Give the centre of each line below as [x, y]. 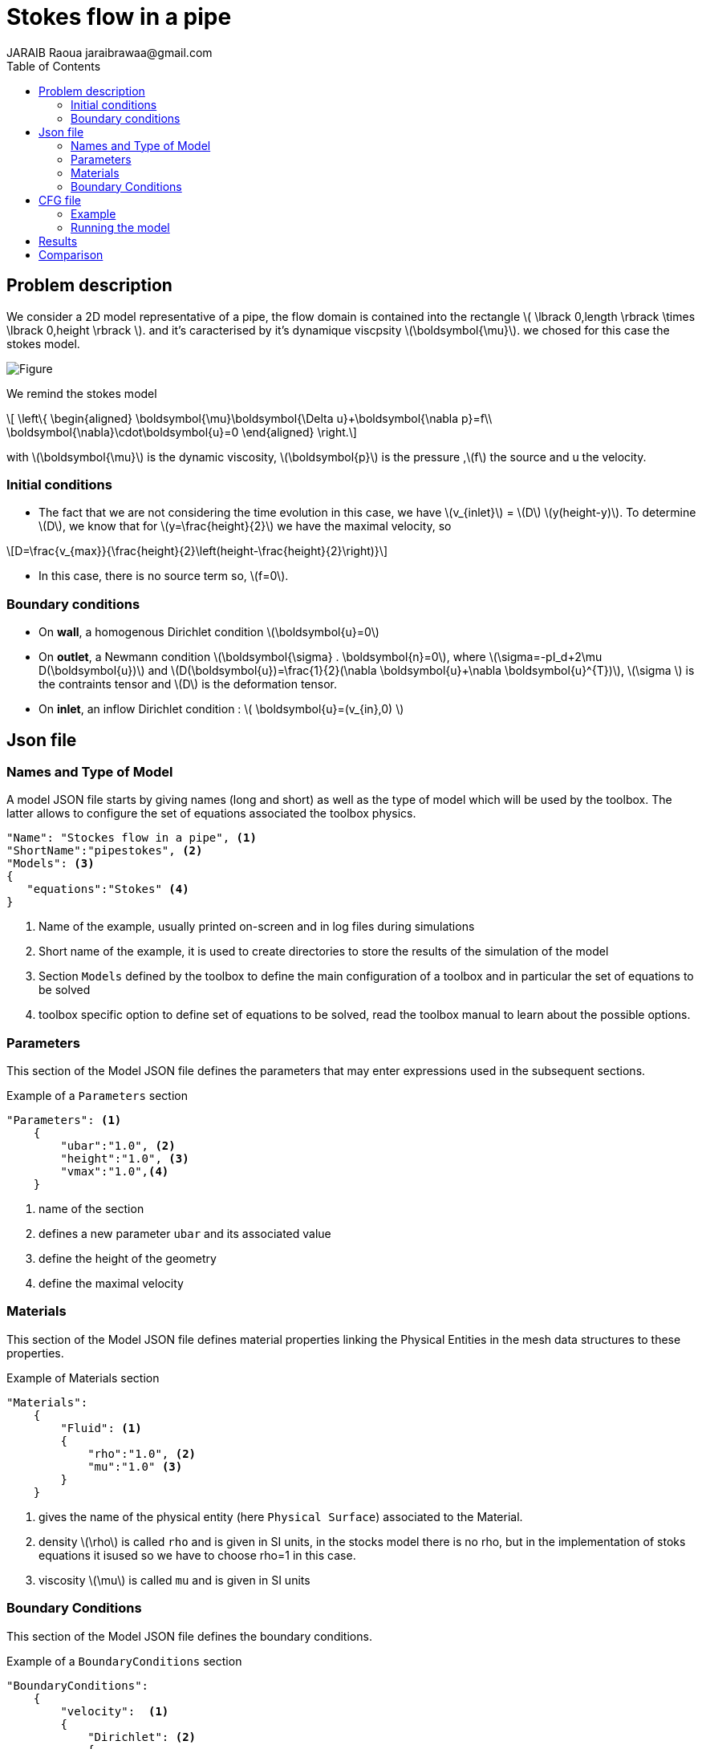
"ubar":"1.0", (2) [118, 1146]
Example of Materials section [83, 1378]
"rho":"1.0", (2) [142, 1453]
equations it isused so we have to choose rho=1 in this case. [197, 1555]
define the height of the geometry [128, 1259]
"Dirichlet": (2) [142, 1737]
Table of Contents [54, 66]
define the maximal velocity [111, 1284]
